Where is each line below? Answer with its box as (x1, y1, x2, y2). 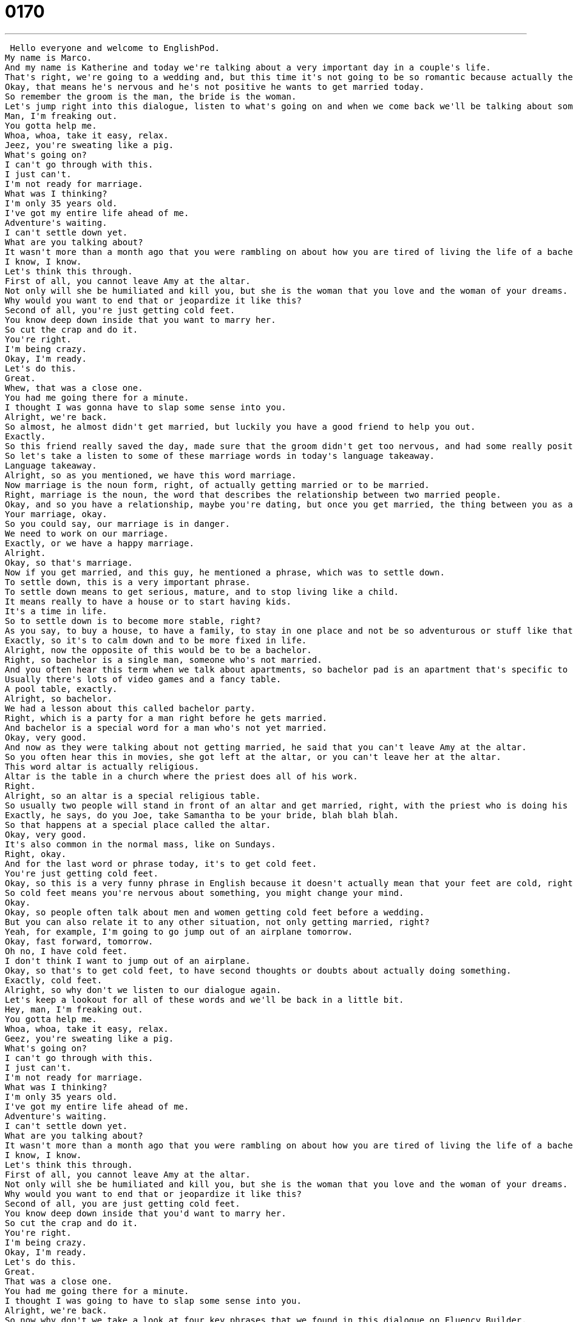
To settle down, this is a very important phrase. (5, 577, 251, 587)
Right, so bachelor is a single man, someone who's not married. (5, 654, 322, 665)
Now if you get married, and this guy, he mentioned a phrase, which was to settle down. (5, 567, 445, 577)
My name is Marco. (5, 52, 92, 63)
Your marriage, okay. (5, 509, 107, 519)
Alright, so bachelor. (5, 693, 113, 703)
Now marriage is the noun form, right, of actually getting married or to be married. (5, 480, 430, 490)
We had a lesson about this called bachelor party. (5, 703, 256, 713)
